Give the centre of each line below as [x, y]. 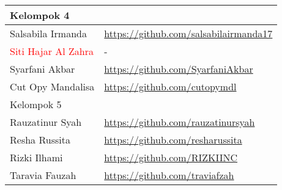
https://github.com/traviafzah [169, 175]
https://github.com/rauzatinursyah [180, 122]
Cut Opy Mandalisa [52, 86]
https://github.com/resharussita [173, 140]
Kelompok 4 [40, 15]
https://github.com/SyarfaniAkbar [179, 69]
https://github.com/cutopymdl [170, 86]
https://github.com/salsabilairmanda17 [188, 33]
